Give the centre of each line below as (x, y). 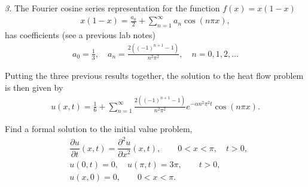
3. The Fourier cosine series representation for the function (112, 8)
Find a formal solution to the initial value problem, (99, 129)
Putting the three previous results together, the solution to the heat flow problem (154, 75)
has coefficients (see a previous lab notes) (80, 34)
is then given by (34, 87)
